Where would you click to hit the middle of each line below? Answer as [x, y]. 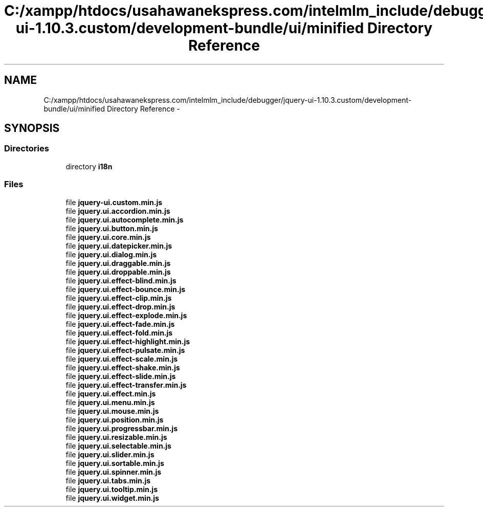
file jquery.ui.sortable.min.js [115, 463]
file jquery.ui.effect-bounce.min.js [126, 289]
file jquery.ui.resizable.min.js [116, 437]
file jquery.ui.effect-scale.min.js [122, 359]
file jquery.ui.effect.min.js [111, 393]
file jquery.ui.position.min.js [115, 419]
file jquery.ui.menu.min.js [110, 402]
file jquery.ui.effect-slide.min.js [121, 376]
